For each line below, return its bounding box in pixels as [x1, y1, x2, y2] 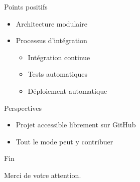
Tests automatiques [28, 69, 88, 79]
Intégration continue [28, 52, 90, 62]
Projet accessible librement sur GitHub [16, 119, 136, 130]
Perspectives [4, 102, 42, 113]
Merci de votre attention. [4, 169, 81, 180]
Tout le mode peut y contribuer [16, 136, 113, 146]
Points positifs [4, 2, 48, 12]
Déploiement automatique [28, 85, 107, 96]
